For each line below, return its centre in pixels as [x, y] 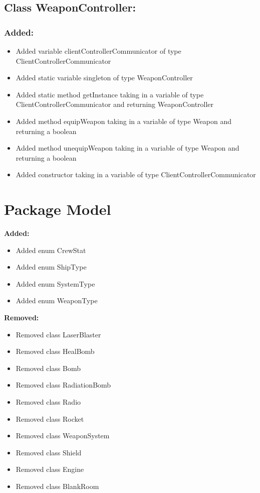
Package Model [58, 209]
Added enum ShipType [51, 267]
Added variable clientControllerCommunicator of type [98, 51]
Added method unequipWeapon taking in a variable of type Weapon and [127, 148]
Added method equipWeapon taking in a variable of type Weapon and [124, 121]
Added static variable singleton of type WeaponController [104, 78]
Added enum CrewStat [51, 250]
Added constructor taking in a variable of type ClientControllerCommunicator [136, 174]
